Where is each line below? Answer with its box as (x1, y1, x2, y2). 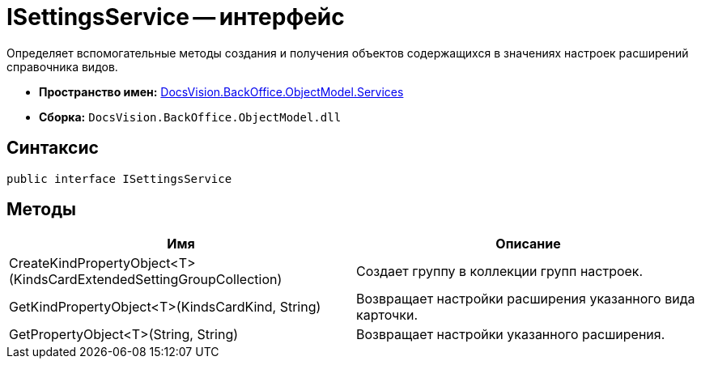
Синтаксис (6, 138, 99, 159)
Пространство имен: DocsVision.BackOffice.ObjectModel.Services (39, 84, 404, 99)
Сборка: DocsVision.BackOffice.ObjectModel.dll (39, 109, 342, 124)
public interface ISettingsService (6, 172, 232, 185)
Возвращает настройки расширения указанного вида (356, 291, 695, 308)
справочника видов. (6, 59, 118, 74)
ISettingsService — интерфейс (6, 3, 345, 31)
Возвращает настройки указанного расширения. (356, 326, 665, 343)
